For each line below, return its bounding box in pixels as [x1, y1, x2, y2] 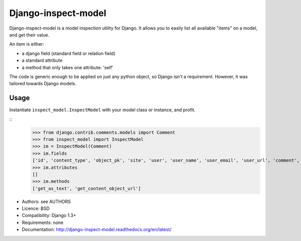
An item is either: [9, 41, 45, 47]
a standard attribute [22, 58, 63, 64]
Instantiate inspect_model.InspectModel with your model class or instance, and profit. [9, 107, 196, 113]
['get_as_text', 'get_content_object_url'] [32, 185, 141, 191]
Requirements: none [22, 219, 64, 225]
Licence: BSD [22, 205, 50, 211]
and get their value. [9, 32, 50, 38]
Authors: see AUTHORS [22, 198, 71, 204]
